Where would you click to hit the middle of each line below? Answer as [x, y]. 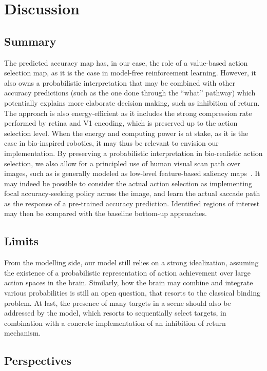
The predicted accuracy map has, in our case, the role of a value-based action [126, 62]
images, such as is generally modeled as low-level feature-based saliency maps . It [132, 173]
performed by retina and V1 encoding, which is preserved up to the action [121, 123]
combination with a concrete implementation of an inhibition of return [115, 323]
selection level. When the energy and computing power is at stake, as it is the [126, 133]
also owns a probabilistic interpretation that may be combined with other [120, 82]
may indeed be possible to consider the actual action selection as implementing [128, 183]
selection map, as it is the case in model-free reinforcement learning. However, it [130, 73]
